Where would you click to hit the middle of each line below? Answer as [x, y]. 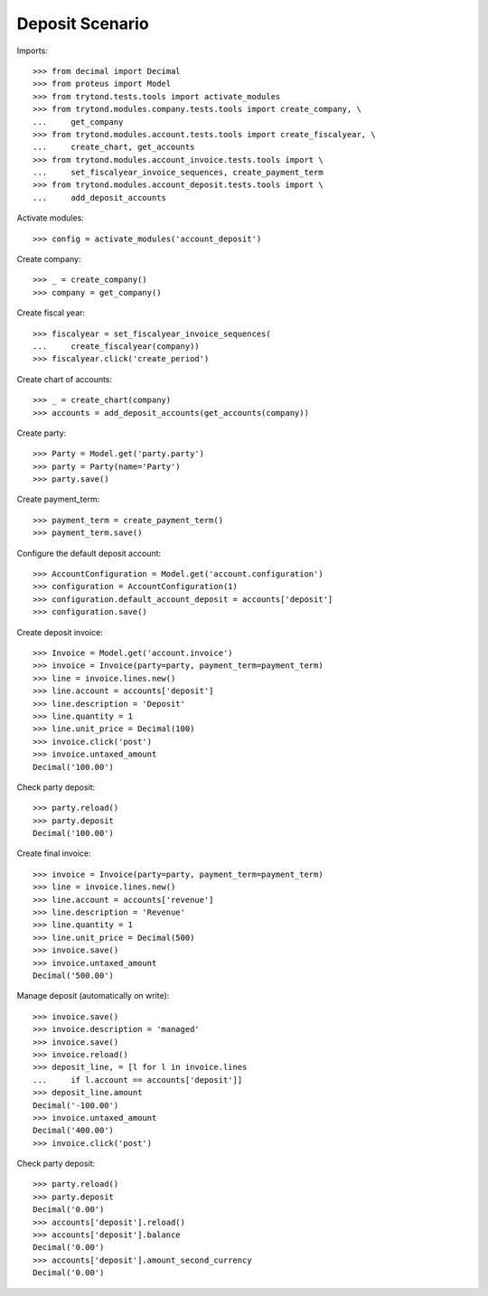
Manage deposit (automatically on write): [93, 996]
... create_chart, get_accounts [114, 147]
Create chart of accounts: [65, 379]
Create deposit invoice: [60, 632]
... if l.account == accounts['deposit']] [138, 1080]
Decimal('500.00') [74, 975]
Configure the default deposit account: [89, 553]
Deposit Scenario [83, 23]
